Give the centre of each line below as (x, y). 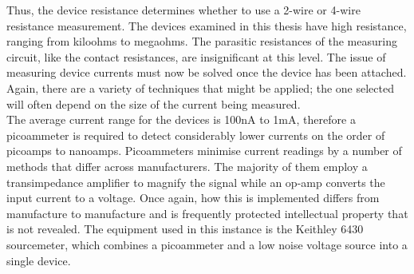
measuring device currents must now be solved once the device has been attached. (207, 72)
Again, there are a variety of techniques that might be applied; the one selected (200, 87)
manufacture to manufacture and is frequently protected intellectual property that (207, 213)
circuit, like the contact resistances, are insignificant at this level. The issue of (196, 56)
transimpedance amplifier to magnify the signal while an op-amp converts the (196, 182)
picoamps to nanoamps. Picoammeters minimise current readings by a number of (204, 151)
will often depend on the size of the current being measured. (154, 103)
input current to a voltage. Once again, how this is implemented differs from (193, 198)
